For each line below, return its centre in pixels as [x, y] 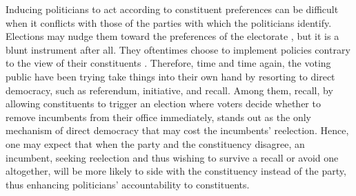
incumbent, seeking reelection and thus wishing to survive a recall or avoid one [172, 157]
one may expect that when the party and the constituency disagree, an [155, 143]
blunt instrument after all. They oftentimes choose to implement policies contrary [178, 49]
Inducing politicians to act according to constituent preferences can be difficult [172, 9]
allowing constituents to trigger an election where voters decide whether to [163, 104]
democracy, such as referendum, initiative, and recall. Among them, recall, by [169, 90]
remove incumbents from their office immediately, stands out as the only [158, 117]
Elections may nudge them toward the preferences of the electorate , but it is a [172, 36]
